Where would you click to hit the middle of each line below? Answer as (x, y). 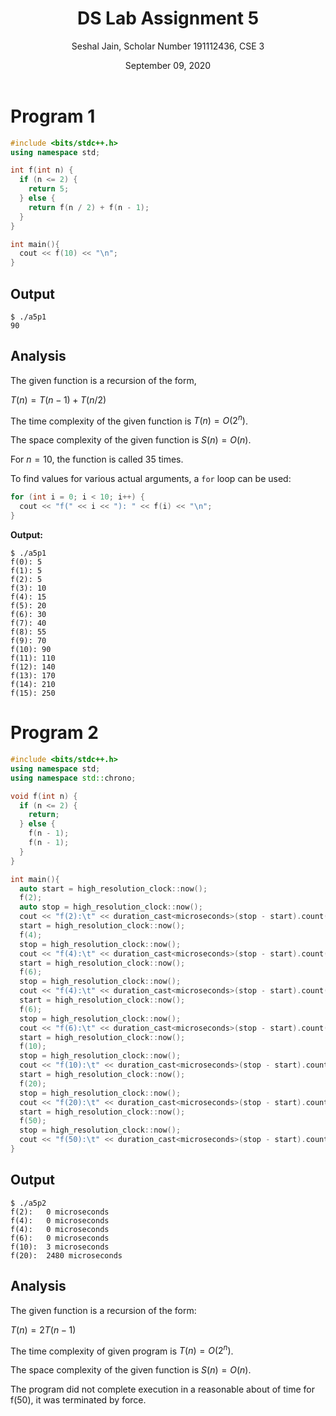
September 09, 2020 (168, 65)
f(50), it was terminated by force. (78, 1400)
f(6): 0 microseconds (60, 1238)
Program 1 (53, 116)
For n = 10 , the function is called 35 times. (97, 459)
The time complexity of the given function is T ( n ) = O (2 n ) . (129, 420)
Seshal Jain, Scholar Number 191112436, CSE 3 (168, 46)
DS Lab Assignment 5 (168, 18)
